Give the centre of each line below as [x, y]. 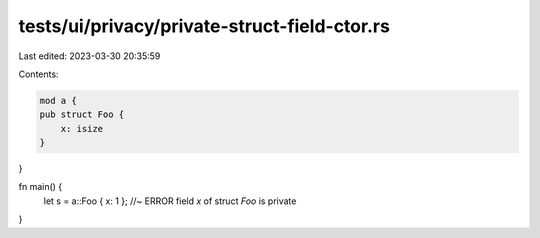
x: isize [82, 128]
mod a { [58, 100]
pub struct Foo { [82, 114]
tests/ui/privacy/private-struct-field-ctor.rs [204, 26]
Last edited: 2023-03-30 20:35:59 [89, 56]
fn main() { [40, 187]
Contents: [38, 74]
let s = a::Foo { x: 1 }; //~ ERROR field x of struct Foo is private [170, 201]
